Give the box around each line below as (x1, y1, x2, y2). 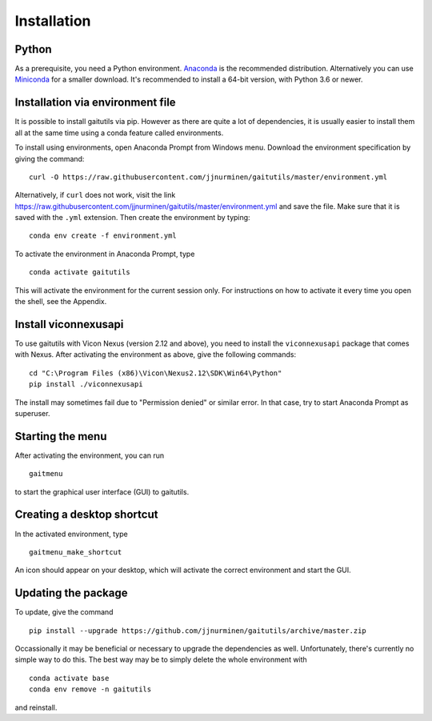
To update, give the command (14, 607, 114, 617)
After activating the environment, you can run (14, 451, 165, 460)
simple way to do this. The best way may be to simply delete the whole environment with (14, 655, 307, 664)
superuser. (14, 408, 50, 418)
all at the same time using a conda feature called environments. (14, 128, 224, 138)
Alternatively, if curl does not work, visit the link (14, 190, 176, 200)
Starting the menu (14, 429, 107, 443)
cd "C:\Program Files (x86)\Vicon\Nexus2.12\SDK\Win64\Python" (29, 368, 282, 378)
